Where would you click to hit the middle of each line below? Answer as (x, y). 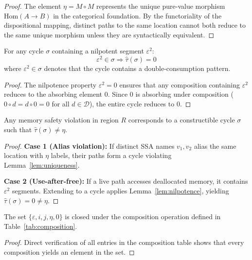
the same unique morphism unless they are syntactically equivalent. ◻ (109, 34)
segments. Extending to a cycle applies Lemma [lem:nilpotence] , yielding (120, 190)
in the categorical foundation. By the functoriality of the (137, 15)
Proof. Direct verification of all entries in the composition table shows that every (124, 242)
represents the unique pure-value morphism (161, 6)
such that (18, 130)
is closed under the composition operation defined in (143, 217)
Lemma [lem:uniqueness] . (42, 165)
